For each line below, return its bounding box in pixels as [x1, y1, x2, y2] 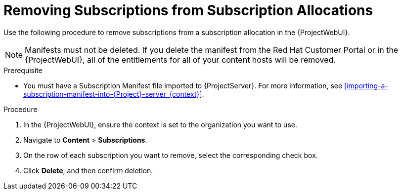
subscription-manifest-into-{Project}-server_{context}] [23, 89, 202, 98]
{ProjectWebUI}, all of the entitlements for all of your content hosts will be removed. [25, 54, 336, 65]
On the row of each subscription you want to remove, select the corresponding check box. [23, 151, 318, 159]
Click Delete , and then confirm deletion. [23, 166, 153, 175]
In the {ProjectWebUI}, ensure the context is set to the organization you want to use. [23, 120, 297, 129]
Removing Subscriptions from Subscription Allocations [3, 2, 373, 19]
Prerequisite [3, 66, 43, 75]
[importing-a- [344, 81, 388, 90]
